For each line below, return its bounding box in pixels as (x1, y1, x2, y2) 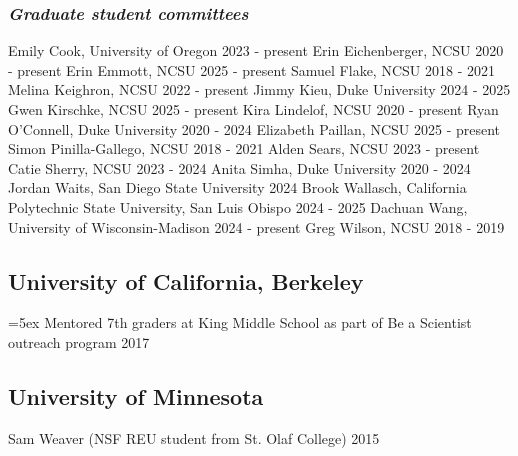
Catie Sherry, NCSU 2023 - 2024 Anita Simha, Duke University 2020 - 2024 (8, 157, 471, 178)
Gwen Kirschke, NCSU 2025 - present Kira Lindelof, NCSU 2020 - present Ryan (8, 99, 499, 119)
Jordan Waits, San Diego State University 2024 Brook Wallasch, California (8, 177, 467, 198)
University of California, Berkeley (8, 265, 364, 296)
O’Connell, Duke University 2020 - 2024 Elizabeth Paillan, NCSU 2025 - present (8, 118, 501, 139)
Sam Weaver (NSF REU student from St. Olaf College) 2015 (8, 427, 380, 448)
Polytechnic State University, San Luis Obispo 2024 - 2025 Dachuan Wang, (8, 196, 468, 217)
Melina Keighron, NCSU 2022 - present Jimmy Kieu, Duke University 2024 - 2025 (8, 79, 511, 100)
